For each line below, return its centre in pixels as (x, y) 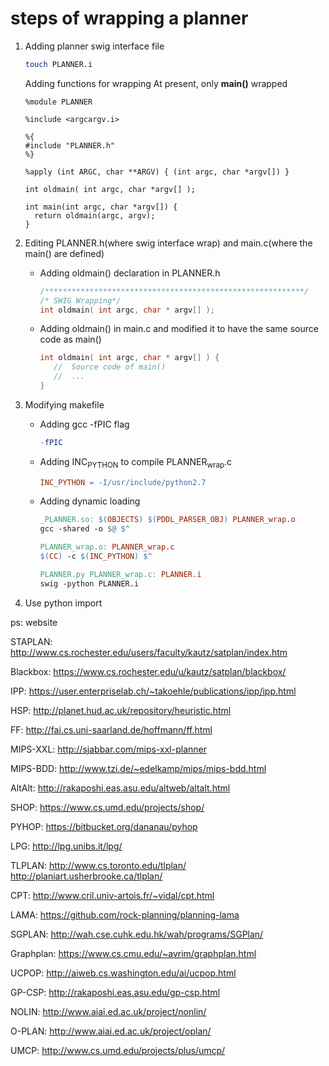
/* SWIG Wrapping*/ (80, 300)
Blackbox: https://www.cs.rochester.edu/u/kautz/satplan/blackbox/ (148, 671)
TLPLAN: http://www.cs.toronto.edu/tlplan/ (98, 865)
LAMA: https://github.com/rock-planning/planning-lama (125, 914)
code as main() (70, 339)
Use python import (63, 603)
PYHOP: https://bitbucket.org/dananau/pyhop (104, 826)
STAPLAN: (31, 641)
